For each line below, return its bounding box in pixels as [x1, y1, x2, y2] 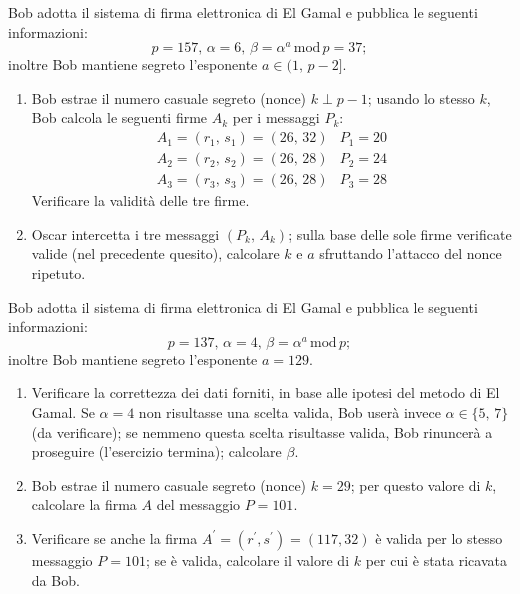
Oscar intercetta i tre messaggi [31, 223, 220, 244]
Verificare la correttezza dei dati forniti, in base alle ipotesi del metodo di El [31, 382, 500, 403]
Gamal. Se [31, 401, 95, 422]
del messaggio [156, 494, 241, 515]
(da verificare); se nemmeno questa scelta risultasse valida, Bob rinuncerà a [31, 421, 493, 442]
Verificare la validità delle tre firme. [31, 190, 250, 211]
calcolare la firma [31, 494, 137, 515]
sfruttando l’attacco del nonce [319, 243, 502, 264]
